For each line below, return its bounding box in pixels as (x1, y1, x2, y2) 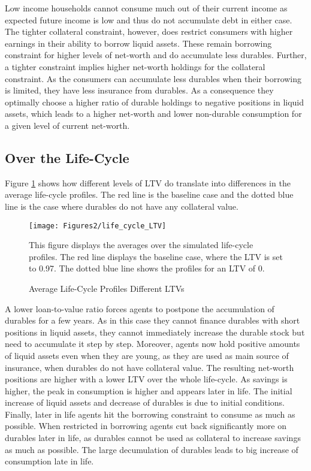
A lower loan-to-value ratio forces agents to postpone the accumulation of (5, 302, 274, 315)
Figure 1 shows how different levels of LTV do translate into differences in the (5, 176, 291, 189)
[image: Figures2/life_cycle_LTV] (29, 221, 167, 230)
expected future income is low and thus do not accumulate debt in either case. (5, 13, 292, 26)
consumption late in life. (5, 455, 94, 467)
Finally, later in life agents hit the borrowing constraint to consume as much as (5, 407, 295, 420)
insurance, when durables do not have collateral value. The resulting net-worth (5, 361, 294, 373)
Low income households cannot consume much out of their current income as (5, 2, 288, 14)
